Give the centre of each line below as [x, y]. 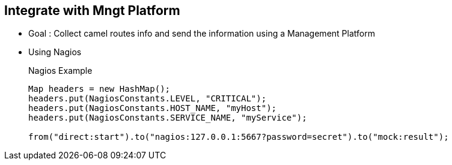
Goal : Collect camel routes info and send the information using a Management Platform [202, 34]
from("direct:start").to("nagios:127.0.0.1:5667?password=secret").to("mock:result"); [239, 137]
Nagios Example [60, 71]
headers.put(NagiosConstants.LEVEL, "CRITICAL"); [148, 99]
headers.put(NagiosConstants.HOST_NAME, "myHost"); [153, 108]
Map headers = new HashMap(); [99, 89]
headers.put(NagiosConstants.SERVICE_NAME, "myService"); [168, 118]
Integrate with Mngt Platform [92, 10]
